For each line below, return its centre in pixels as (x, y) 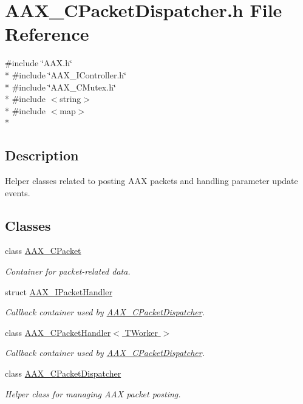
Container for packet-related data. (68, 271)
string (70, 99)
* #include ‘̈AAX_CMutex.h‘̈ (60, 87)
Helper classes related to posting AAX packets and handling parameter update (151, 181)
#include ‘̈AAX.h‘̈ (39, 63)
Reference (47, 34)
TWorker (141, 332)
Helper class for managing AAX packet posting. (93, 393)
